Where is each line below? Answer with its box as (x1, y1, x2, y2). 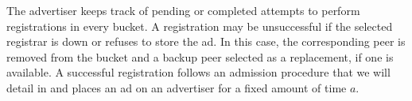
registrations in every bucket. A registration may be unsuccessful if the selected (6, 17, 393, 34)
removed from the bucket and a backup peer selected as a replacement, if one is (6, 48, 394, 65)
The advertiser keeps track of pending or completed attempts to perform (6, 2, 360, 18)
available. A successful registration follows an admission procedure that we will (6, 64, 391, 80)
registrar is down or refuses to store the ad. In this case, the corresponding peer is (6, 33, 406, 50)
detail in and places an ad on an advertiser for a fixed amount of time (6, 79, 347, 95)
